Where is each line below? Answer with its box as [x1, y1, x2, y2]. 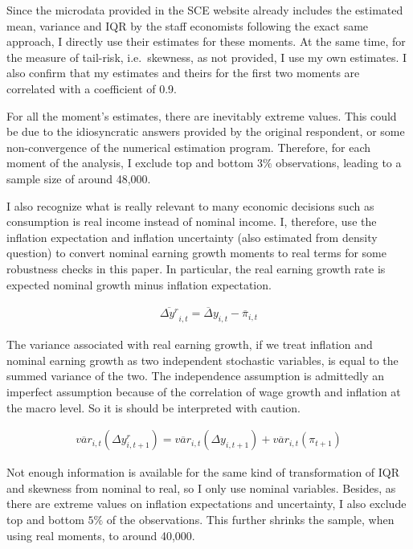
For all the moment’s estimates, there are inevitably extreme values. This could [6, 107, 397, 124]
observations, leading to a [276, 154, 402, 171]
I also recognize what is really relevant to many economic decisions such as [6, 197, 374, 214]
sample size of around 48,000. [6, 170, 151, 186]
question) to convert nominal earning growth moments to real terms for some [6, 244, 387, 261]
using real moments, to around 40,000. [6, 526, 195, 543]
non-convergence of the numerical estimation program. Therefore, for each [6, 138, 370, 155]
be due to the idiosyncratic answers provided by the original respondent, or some [6, 123, 405, 140]
